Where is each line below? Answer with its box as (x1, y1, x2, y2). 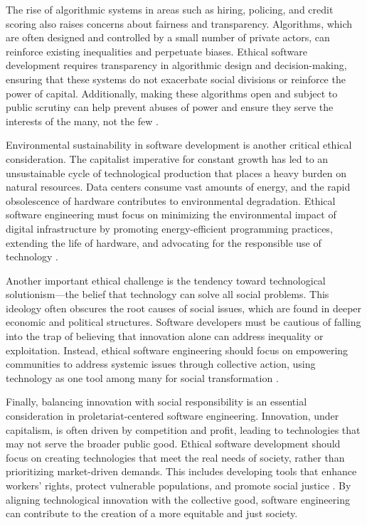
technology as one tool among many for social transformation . (6, 370, 279, 385)
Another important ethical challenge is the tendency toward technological (6, 272, 326, 287)
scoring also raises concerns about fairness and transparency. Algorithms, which (6, 16, 353, 31)
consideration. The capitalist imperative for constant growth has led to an (6, 151, 329, 166)
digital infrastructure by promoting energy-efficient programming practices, (6, 221, 333, 235)
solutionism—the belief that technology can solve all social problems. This (6, 287, 329, 302)
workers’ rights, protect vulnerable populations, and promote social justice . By (6, 478, 351, 492)
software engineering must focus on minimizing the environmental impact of (6, 207, 336, 222)
